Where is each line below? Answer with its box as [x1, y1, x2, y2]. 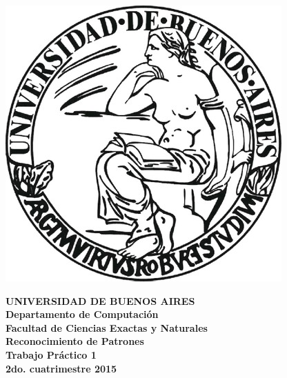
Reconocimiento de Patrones [6, 334, 144, 348]
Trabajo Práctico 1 [6, 347, 97, 361]
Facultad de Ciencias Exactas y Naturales [6, 320, 208, 335]
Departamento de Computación [6, 307, 159, 321]
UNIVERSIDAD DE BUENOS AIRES [6, 293, 195, 308]
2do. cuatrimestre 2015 [6, 361, 117, 375]
